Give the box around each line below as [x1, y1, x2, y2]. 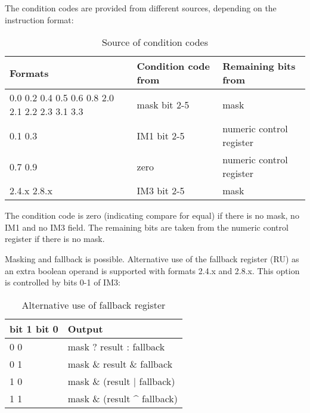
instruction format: [5, 13, 74, 26]
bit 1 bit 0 [10, 321, 58, 336]
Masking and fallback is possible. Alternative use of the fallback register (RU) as [5, 252, 299, 265]
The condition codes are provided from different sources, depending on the [5, 2, 277, 14]
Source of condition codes [102, 35, 208, 49]
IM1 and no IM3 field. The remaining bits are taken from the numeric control [5, 221, 289, 233]
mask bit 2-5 [137, 97, 190, 111]
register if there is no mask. [5, 232, 105, 245]
